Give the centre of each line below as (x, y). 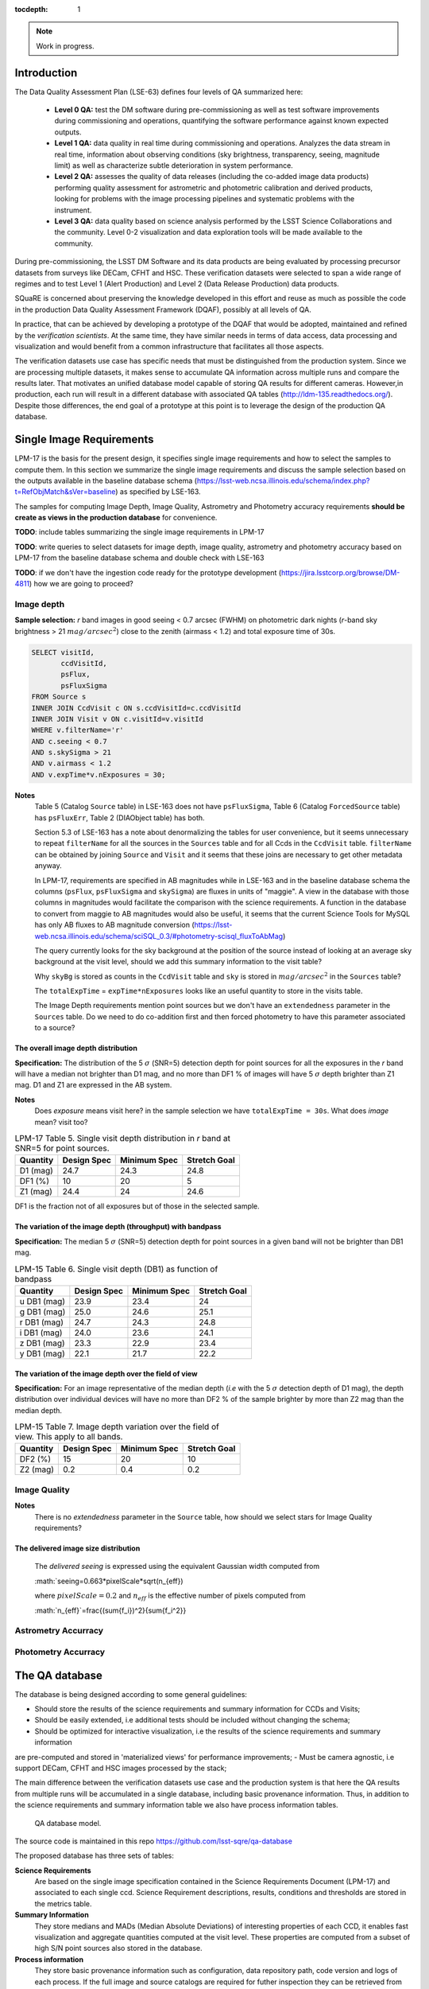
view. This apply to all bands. (69, 1437)
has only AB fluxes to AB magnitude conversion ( (114, 925)
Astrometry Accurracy (59, 1631)
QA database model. (68, 1823)
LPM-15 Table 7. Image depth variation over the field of (117, 1427)
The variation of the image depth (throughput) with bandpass (118, 1227)
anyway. (48, 866)
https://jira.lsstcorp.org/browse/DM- (340, 572)
